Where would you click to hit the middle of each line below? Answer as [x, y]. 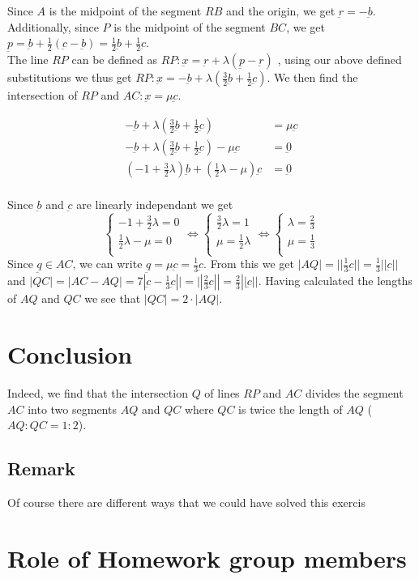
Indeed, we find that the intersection [98, 392]
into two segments [72, 409]
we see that [113, 298]
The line [28, 60]
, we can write [107, 263]
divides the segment [355, 392]
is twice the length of [291, 409]
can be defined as [114, 60]
